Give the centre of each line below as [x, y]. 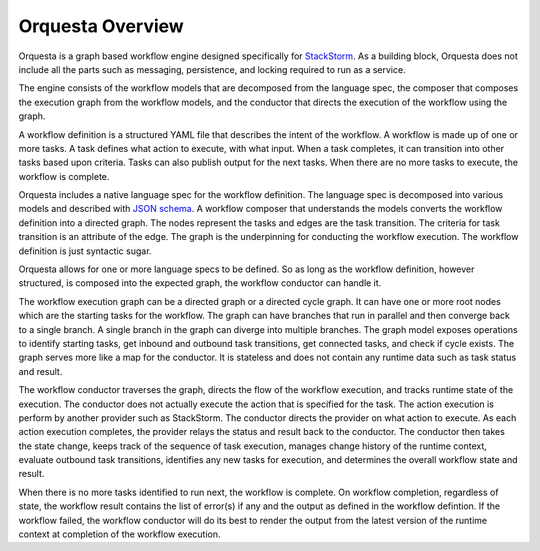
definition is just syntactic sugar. [85, 251]
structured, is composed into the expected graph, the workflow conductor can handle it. [200, 283]
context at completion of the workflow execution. [119, 534]
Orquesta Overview [101, 26]
